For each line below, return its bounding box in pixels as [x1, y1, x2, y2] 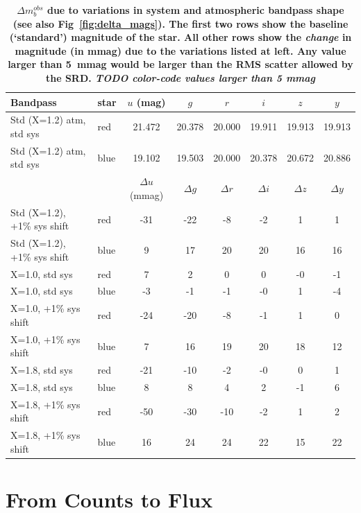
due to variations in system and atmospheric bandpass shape [47, 3, 344, 17]
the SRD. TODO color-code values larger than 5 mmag [45, 70, 316, 85]
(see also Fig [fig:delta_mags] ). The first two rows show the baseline [12, 16, 349, 31]
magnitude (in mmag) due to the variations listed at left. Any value [15, 43, 346, 58]
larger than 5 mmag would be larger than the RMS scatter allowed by [8, 57, 353, 71]
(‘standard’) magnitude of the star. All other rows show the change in [9, 30, 352, 44]
